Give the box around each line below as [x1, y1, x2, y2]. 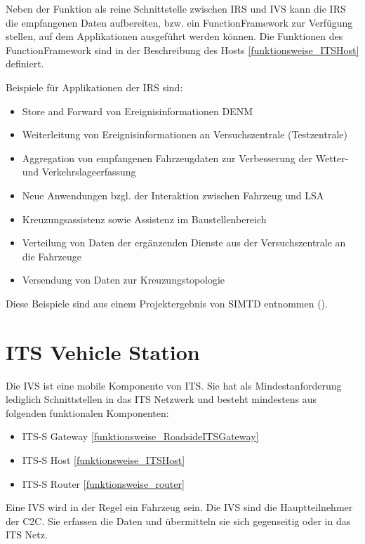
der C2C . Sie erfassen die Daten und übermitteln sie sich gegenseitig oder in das [6, 513, 351, 528]
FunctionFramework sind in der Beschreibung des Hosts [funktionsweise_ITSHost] [6, 42, 359, 57]
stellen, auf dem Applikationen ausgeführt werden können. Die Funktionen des [6, 29, 343, 44]
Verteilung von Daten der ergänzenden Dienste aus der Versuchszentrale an [22, 235, 346, 250]
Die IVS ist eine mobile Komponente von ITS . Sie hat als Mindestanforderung [6, 378, 342, 392]
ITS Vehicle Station [6, 337, 200, 366]
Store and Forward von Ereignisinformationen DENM [22, 103, 253, 118]
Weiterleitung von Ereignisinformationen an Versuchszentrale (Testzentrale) [22, 127, 347, 142]
